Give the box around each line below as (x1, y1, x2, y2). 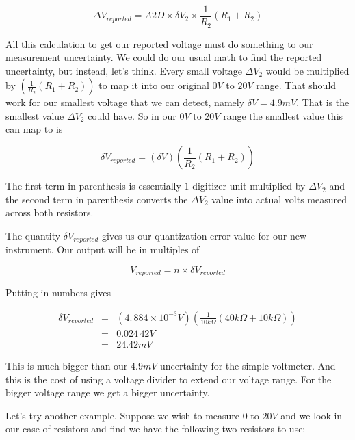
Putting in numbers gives (5, 285, 111, 300)
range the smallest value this (223, 108, 343, 122)
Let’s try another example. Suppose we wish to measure (5, 408, 240, 422)
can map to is (5, 122, 63, 136)
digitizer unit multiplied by (192, 179, 306, 193)
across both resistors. (5, 205, 94, 220)
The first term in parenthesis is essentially (5, 179, 181, 193)
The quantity (5, 228, 61, 242)
